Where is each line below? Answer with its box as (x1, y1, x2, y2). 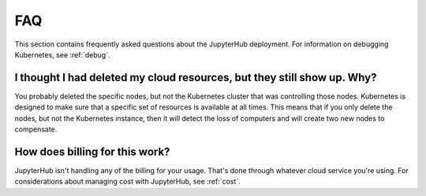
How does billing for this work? (14, 145, 170, 158)
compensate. (14, 124, 58, 134)
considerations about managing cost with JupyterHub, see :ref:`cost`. (14, 177, 241, 187)
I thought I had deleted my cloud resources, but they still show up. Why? (14, 71, 377, 84)
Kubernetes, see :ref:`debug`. (14, 50, 110, 59)
